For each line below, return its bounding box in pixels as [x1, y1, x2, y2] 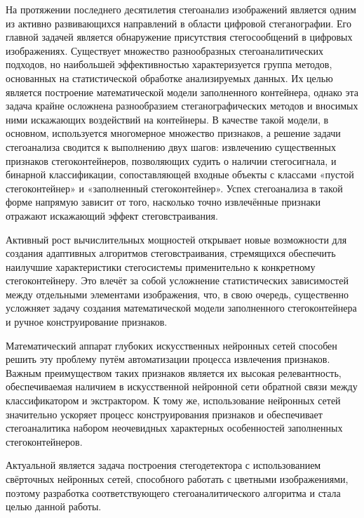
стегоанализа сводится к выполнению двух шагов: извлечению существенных [6, 139, 336, 154]
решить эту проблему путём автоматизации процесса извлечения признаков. [6, 352, 330, 366]
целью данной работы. [6, 499, 102, 514]
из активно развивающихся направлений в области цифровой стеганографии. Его [6, 15, 351, 30]
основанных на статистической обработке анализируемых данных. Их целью [6, 70, 333, 85]
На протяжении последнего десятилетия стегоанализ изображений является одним [6, 2, 356, 16]
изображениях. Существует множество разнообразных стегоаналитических [6, 43, 323, 58]
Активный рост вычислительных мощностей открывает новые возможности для [6, 232, 347, 246]
